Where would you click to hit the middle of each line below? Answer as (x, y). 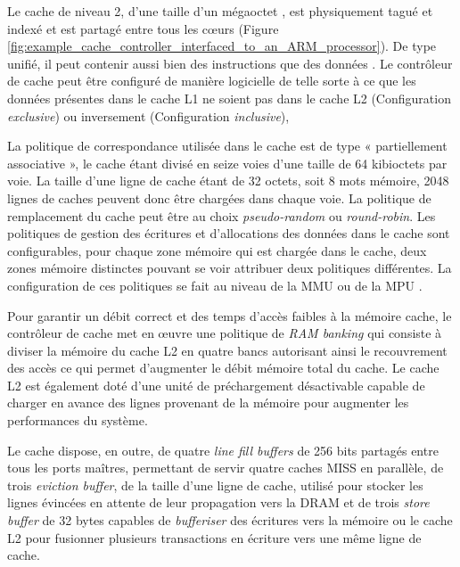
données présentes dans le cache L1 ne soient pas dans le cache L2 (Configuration (229, 98)
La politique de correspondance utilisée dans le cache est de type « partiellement (227, 146)
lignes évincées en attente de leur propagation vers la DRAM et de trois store (218, 502)
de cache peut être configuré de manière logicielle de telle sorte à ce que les (212, 81)
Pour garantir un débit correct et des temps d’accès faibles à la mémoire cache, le (230, 315)
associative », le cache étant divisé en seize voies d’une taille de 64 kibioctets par (227, 163)
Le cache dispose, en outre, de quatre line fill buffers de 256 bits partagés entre (223, 450)
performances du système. (78, 420)
